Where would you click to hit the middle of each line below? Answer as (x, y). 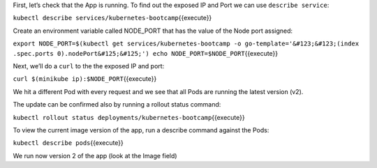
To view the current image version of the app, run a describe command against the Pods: (141, 130)
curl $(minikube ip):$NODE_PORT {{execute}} (85, 79)
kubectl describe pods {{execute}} (68, 143)
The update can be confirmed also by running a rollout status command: (117, 105)
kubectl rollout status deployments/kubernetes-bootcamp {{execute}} (129, 117)
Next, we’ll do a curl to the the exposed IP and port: (89, 66)
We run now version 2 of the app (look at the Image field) (95, 155)
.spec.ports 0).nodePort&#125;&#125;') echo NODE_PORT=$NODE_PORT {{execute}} (146, 53)
